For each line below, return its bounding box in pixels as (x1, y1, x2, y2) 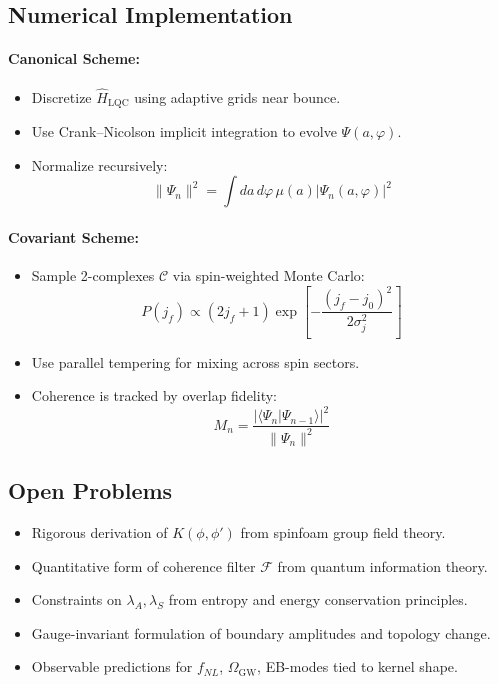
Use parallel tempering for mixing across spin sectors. (31, 351, 360, 372)
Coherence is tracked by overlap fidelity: (31, 385, 277, 406)
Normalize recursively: (31, 154, 168, 175)
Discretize (31, 86, 92, 107)
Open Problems (8, 475, 173, 506)
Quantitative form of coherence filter (31, 555, 256, 576)
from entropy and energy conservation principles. (168, 589, 468, 610)
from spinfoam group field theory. (240, 522, 446, 542)
